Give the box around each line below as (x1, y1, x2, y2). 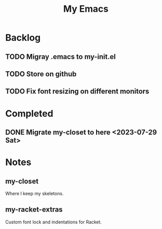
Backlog (5, 32, 41, 44)
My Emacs (63, 3, 109, 15)
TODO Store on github (5, 70, 77, 78)
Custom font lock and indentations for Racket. (5, 219, 102, 225)
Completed (5, 108, 54, 119)
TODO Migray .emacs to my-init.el (5, 52, 116, 61)
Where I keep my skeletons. (5, 190, 64, 196)
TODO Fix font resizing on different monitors (5, 87, 150, 96)
